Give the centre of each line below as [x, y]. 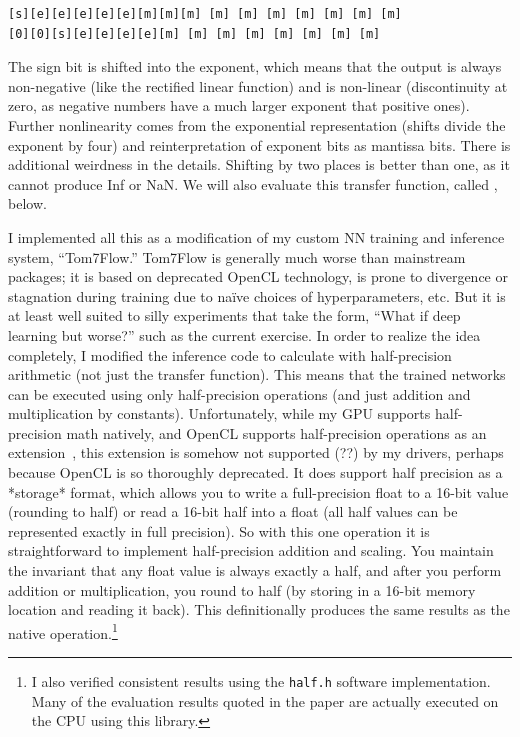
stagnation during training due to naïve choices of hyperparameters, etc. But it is [257, 295]
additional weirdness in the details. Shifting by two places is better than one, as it [259, 164]
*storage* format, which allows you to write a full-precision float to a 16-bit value [258, 491]
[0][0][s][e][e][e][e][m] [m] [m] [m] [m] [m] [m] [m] [194, 33]
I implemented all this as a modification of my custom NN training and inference [256, 236]
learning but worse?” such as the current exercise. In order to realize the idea [244, 334]
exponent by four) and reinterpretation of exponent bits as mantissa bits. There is [259, 144]
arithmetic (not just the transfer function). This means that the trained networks [257, 374]
